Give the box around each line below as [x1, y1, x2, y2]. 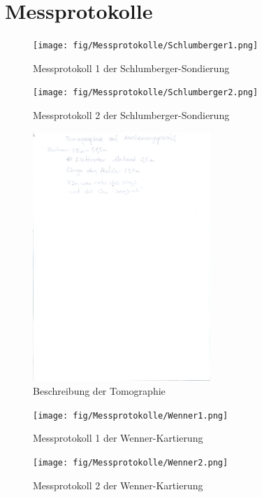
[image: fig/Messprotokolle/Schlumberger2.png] [33, 87, 259, 98]
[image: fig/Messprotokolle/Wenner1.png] [33, 410, 228, 421]
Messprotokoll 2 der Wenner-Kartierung [33, 477, 203, 492]
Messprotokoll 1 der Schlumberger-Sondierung [33, 60, 230, 75]
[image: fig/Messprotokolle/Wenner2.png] [33, 457, 228, 468]
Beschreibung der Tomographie [33, 384, 166, 398]
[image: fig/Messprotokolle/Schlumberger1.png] [33, 41, 259, 51]
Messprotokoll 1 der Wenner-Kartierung [33, 430, 203, 445]
